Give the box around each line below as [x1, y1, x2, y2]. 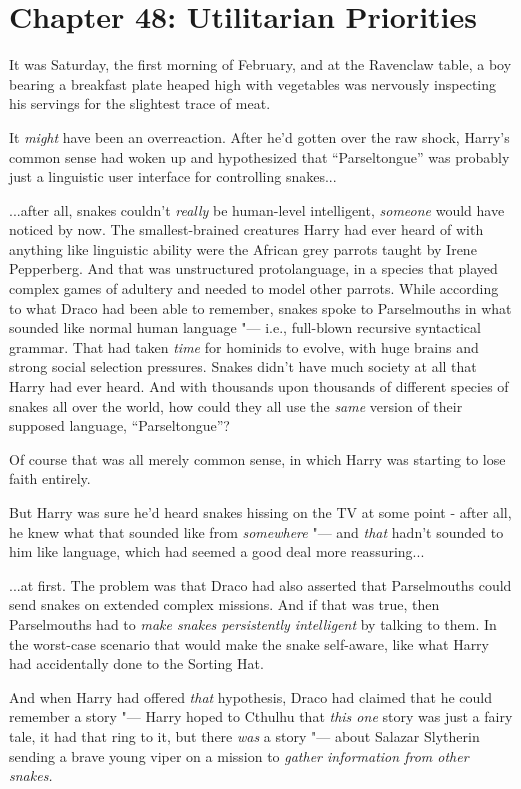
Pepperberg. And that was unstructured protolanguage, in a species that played [9, 258, 498, 279]
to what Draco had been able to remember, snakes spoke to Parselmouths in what [9, 297, 512, 318]
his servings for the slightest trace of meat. [9, 93, 271, 114]
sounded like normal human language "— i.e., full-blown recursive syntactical [9, 317, 481, 338]
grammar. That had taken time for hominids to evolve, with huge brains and [9, 336, 479, 357]
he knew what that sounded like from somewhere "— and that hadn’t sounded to [9, 521, 504, 542]
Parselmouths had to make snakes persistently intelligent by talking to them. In [9, 613, 497, 634]
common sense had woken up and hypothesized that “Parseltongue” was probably [9, 146, 510, 167]
